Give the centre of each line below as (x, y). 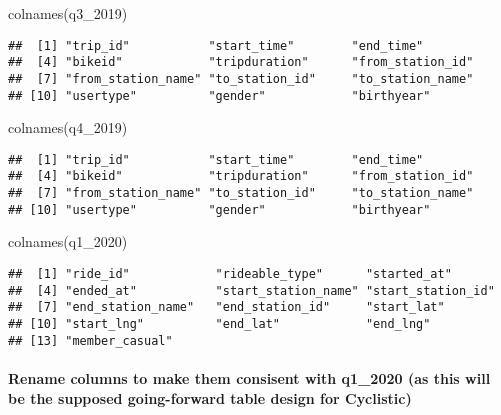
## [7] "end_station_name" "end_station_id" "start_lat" (226, 307)
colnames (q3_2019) (68, 13)
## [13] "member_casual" (90, 340)
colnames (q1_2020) (68, 241)
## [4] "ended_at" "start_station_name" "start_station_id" (251, 290)
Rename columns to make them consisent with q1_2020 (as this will (249, 377)
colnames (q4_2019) (68, 127)
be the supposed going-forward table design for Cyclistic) (210, 397)
